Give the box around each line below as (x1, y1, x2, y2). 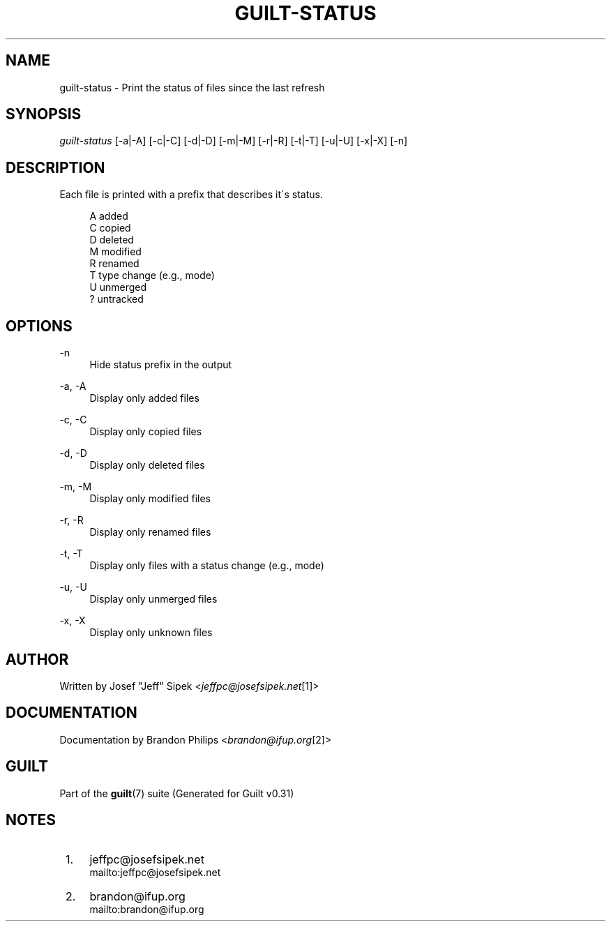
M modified (89, 246, 142, 258)
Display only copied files (89, 425, 202, 438)
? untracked (89, 293, 144, 306)
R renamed (89, 257, 139, 270)
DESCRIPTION (6, 158, 105, 176)
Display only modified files (89, 492, 211, 505)
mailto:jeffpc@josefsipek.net (89, 866, 221, 878)
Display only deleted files (89, 459, 205, 472)
